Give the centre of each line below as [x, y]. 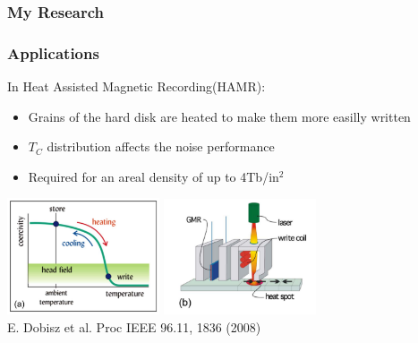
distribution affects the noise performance [161, 146]
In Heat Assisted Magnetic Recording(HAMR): [136, 86]
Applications [53, 52]
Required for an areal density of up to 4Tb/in [154, 176]
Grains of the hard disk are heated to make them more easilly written [219, 116]
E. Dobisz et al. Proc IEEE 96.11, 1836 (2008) [134, 326]
